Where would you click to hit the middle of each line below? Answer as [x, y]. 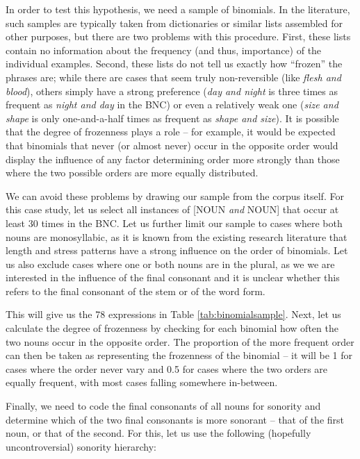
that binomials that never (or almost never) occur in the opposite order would [172, 145]
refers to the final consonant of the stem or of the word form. [136, 291]
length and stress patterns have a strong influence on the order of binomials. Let [177, 250]
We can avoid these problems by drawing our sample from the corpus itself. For [175, 195]
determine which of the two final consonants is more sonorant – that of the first [175, 419]
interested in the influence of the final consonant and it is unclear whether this [173, 277]
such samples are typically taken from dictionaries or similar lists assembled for [174, 23]
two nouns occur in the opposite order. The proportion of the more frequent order [180, 341]
